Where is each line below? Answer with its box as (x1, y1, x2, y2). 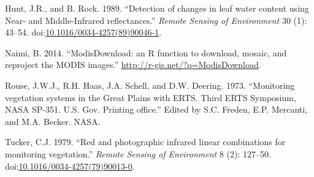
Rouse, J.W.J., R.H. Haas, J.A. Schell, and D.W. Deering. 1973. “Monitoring (5, 78, 295, 91)
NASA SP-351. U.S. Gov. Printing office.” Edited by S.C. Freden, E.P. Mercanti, (5, 103, 308, 116)
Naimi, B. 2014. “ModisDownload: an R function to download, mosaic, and (5, 46, 287, 59)
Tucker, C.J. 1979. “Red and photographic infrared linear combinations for (5, 135, 286, 148)
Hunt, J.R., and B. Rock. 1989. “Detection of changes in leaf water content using (5, 2, 309, 14)
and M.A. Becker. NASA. (5, 115, 101, 127)
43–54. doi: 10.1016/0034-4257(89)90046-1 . (5, 26, 162, 39)
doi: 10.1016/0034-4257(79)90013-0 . (5, 159, 135, 172)
